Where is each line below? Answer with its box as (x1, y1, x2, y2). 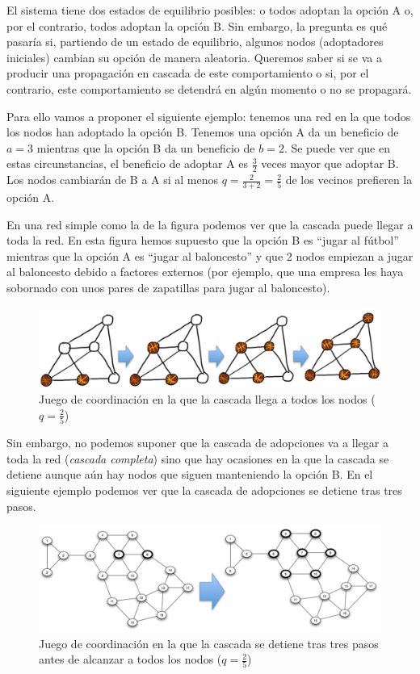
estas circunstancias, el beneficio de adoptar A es (6, 155, 249, 172)
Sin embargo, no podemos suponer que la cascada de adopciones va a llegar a (6, 434, 388, 451)
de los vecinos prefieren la (285, 171, 413, 188)
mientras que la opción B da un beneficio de (36, 139, 255, 156)
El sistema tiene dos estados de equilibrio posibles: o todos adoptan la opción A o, (6, 2, 414, 18)
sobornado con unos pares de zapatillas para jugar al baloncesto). (6, 278, 330, 295)
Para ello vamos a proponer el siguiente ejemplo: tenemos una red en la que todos (6, 107, 411, 124)
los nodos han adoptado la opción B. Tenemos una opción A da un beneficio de (6, 123, 399, 140)
